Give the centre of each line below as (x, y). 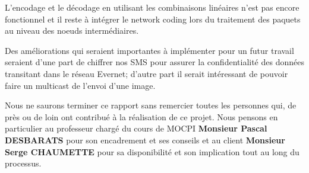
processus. (23, 163)
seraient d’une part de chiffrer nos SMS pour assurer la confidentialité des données (154, 62)
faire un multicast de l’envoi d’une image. (80, 85)
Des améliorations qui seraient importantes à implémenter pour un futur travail (149, 50)
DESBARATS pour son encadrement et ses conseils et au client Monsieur (145, 140)
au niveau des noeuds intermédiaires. (72, 31)
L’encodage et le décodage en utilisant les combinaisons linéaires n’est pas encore (152, 7)
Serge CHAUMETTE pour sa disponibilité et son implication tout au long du (152, 151)
